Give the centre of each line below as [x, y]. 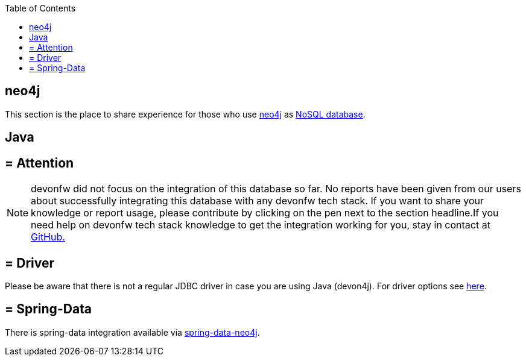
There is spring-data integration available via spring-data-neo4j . [132, 332]
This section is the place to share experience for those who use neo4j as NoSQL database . [185, 114]
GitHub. [48, 237]
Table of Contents [40, 8]
